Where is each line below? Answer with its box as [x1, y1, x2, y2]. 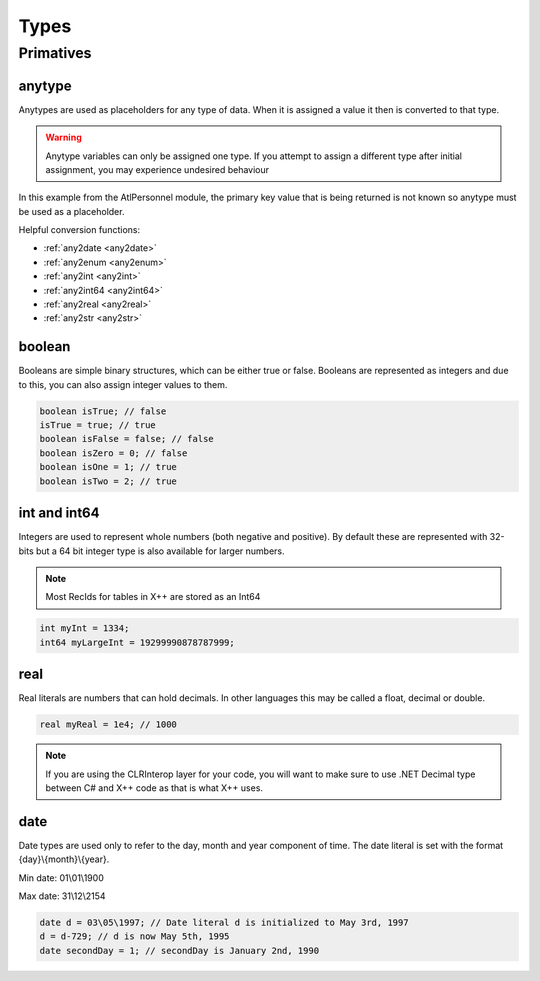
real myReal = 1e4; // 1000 [39, 719, 177, 730]
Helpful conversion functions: [18, 224, 140, 236]
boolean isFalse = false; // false [39, 433, 214, 445]
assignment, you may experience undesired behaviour [45, 163, 270, 175]
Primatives [18, 44, 92, 62]
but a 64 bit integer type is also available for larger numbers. [35, 545, 285, 557]
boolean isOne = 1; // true [39, 461, 177, 473]
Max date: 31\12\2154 [18, 890, 106, 902]
